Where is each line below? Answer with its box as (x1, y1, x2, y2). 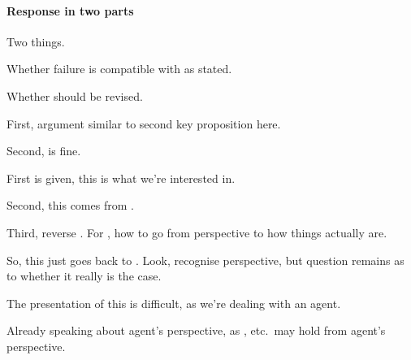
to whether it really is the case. (6, 267, 162, 284)
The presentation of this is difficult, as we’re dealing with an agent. (6, 294, 341, 311)
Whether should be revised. (6, 87, 143, 104)
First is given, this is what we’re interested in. (6, 169, 236, 186)
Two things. (6, 33, 65, 50)
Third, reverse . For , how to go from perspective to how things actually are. (6, 223, 387, 241)
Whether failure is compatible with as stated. (6, 60, 232, 77)
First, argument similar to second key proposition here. (6, 115, 281, 132)
